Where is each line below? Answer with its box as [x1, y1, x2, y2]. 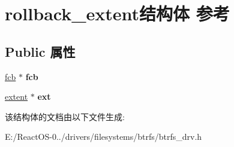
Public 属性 [5, 42, 76, 60]
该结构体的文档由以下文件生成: [5, 110, 125, 122]
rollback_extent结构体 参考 [5, 1, 230, 26]
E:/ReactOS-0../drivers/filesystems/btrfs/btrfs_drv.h [5, 130, 202, 143]
